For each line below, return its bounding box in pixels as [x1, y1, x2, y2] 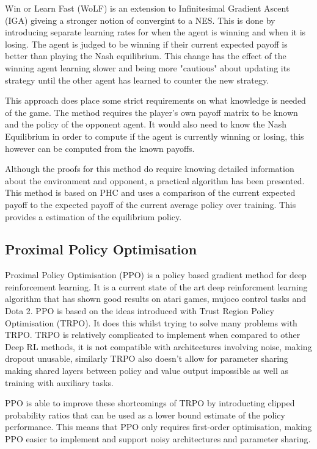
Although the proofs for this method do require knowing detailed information [5, 162, 294, 175]
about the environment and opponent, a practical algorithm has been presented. [5, 174, 305, 187]
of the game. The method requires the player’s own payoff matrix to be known [5, 106, 298, 118]
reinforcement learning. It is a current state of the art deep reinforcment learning [5, 280, 308, 293]
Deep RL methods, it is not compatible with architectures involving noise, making [5, 340, 312, 353]
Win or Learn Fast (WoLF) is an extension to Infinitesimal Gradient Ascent [5, 2, 290, 14]
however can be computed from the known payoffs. [5, 142, 195, 154]
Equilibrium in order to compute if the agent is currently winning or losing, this [5, 129, 304, 142]
